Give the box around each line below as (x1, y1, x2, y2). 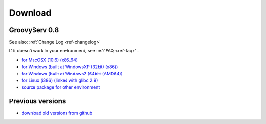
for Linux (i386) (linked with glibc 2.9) (21, 77, 98, 83)
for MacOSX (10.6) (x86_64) (21, 57, 78, 63)
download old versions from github (21, 110, 93, 116)
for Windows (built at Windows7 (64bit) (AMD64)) (21, 71, 123, 76)
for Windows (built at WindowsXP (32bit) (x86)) (21, 64, 118, 70)
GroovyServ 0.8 (9, 26, 59, 34)
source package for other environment (21, 84, 100, 90)
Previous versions (9, 97, 66, 105)
